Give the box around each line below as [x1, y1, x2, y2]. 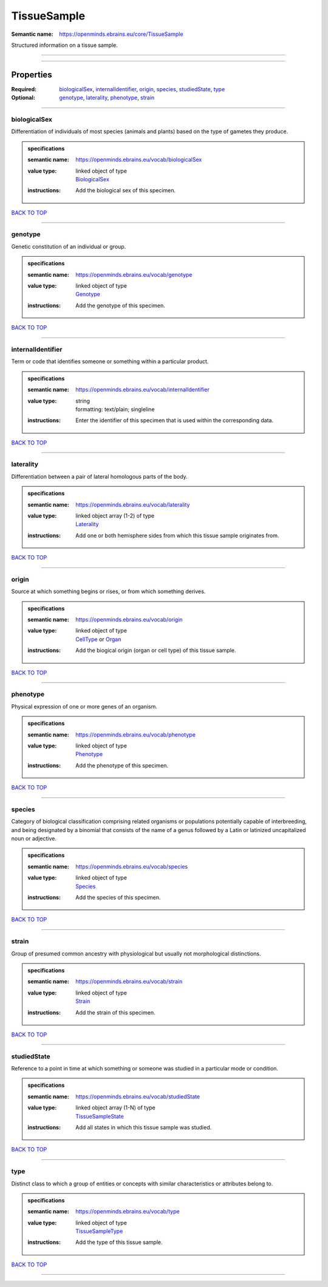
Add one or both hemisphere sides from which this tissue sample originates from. [75, 532, 279, 539]
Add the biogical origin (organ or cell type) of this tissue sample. [75, 647, 236, 654]
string [75, 397, 91, 404]
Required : [11, 85, 36, 92]
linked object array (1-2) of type [75, 512, 155, 519]
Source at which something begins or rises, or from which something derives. [11, 588, 206, 595]
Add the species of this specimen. [75, 894, 161, 901]
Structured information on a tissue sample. [11, 41, 118, 49]
